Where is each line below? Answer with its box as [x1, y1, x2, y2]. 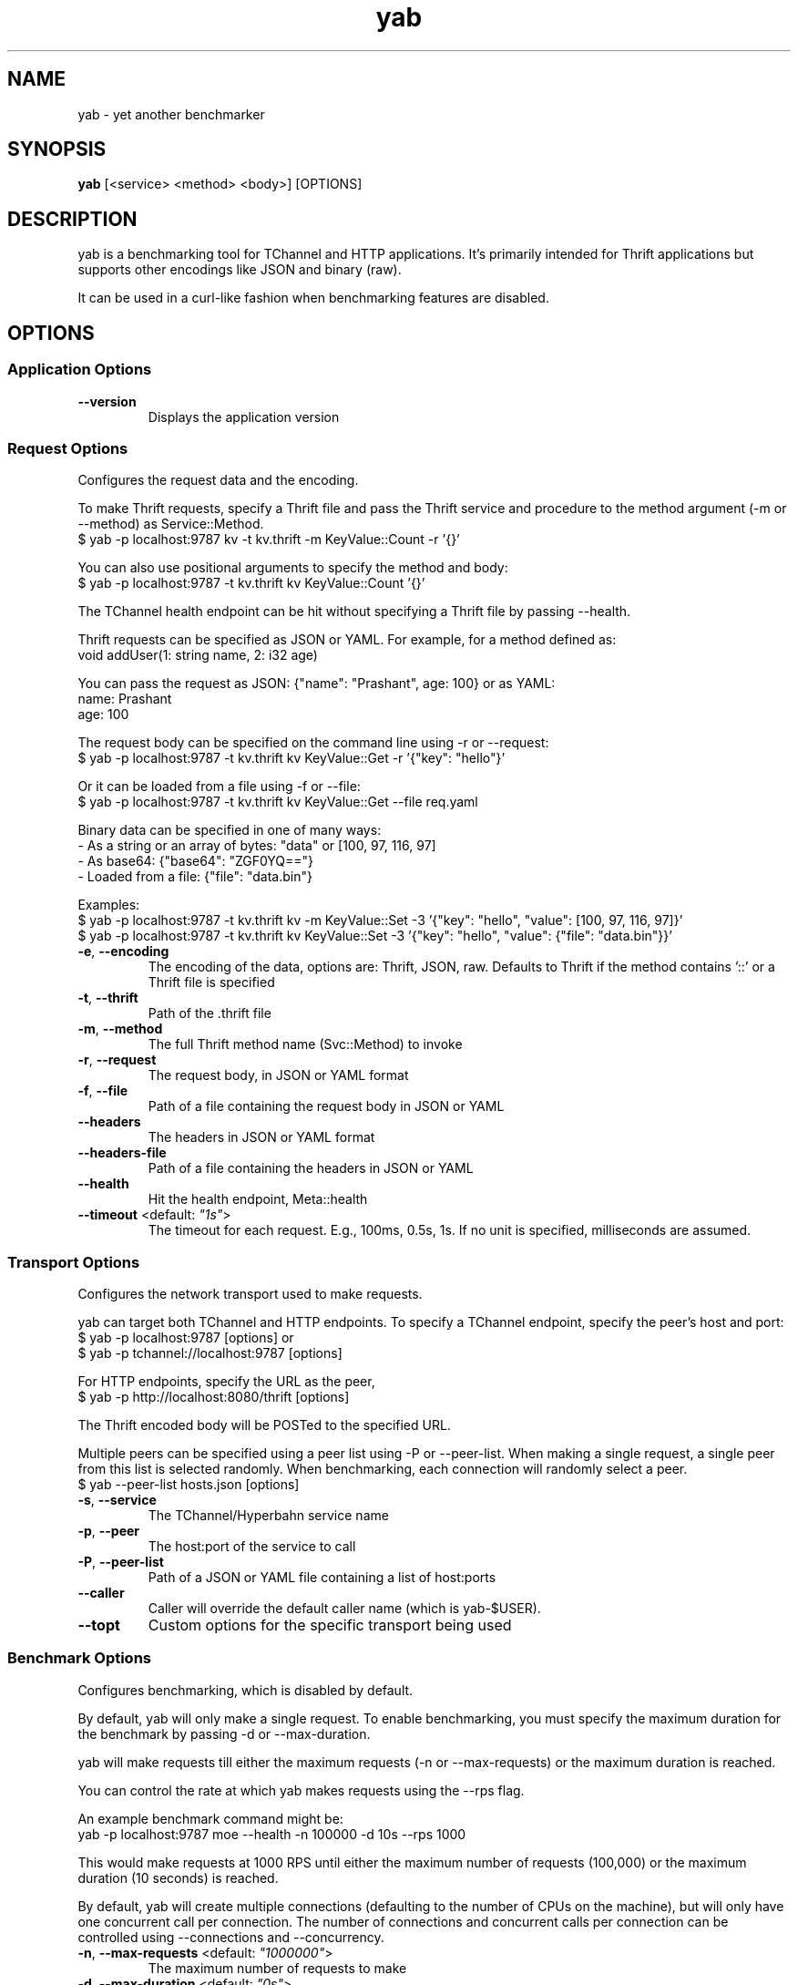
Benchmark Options [7, 1649, 151, 1668]
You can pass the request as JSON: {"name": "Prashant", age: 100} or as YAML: [77, 675, 556, 692]
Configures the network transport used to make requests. [77, 1286, 423, 1301]
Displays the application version [148, 408, 340, 425]
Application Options [7, 360, 152, 379]
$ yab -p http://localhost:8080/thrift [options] [77, 1389, 350, 1404]
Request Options [7, 438, 128, 458]
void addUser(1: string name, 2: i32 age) [77, 647, 318, 663]
